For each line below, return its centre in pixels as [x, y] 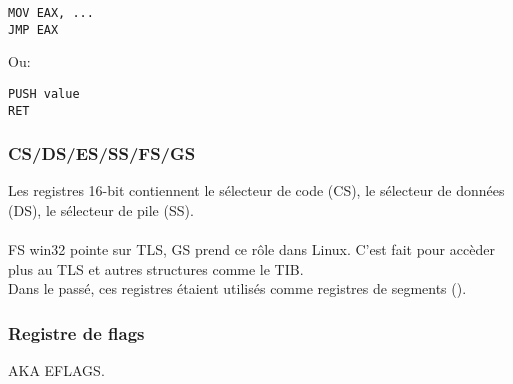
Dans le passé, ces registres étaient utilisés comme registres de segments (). [237, 288]
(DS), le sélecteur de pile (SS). [101, 210]
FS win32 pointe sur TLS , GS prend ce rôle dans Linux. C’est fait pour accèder [251, 249]
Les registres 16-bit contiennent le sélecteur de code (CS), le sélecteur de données [256, 190]
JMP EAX [33, 29]
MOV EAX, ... [51, 13]
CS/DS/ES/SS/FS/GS [102, 153]
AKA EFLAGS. [56, 370]
